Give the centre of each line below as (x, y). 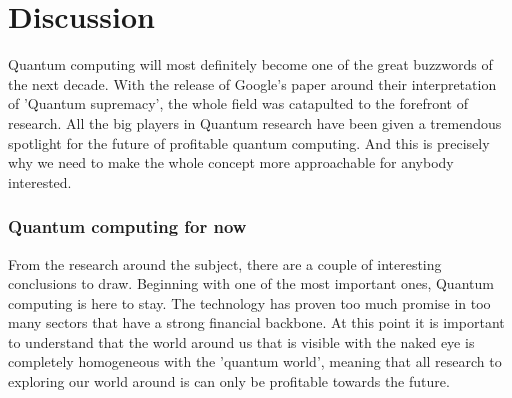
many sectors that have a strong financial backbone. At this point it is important (256, 322)
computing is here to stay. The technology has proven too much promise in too (249, 302)
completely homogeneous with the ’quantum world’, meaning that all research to (255, 361)
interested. (40, 181)
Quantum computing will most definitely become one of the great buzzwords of (250, 64)
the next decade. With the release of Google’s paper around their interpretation (252, 83)
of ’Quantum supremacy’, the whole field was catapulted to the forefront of (238, 103)
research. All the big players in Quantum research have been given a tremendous (255, 122)
